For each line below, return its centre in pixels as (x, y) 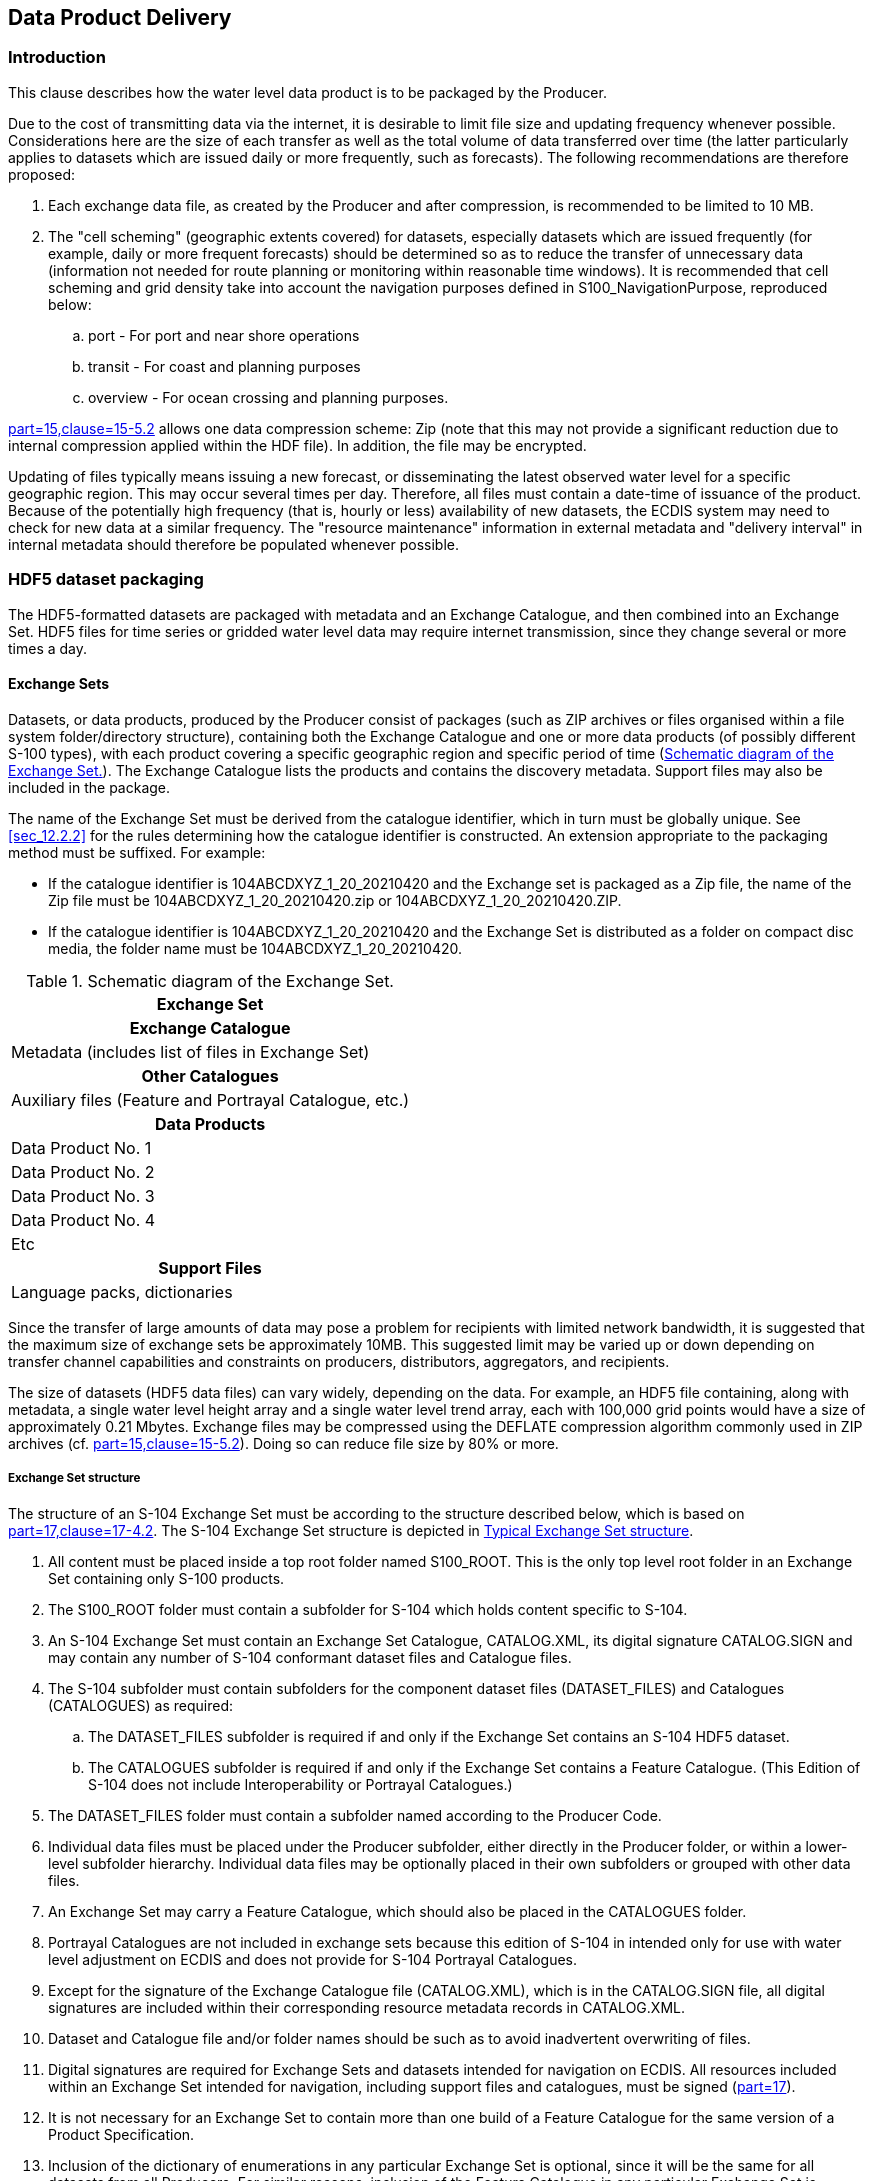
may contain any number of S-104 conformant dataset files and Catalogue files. (310, 1657)
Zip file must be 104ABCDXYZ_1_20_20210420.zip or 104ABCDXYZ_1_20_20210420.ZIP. (335, 900)
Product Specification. (121, 2134)
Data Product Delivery (120, 17)
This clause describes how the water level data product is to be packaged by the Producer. (307, 92)
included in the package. (89, 787)
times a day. (48, 648)
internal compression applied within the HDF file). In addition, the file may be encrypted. (297, 445)
